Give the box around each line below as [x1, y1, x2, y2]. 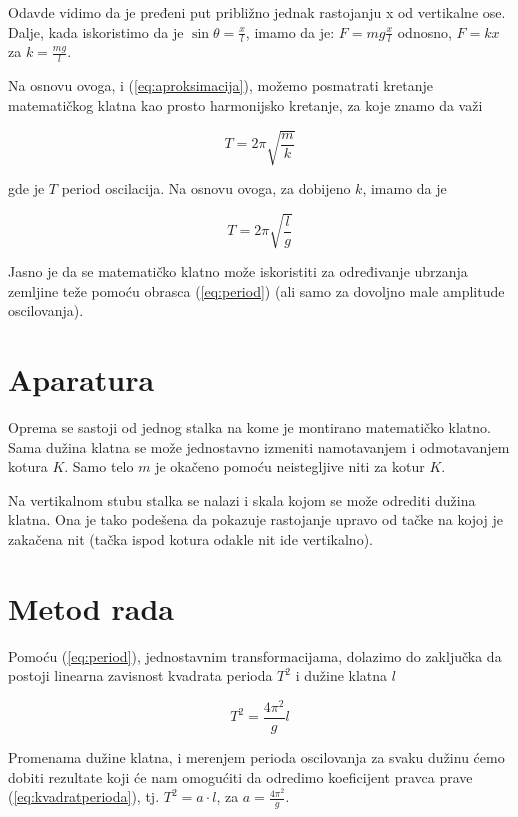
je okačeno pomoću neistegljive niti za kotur [155, 456, 425, 477]
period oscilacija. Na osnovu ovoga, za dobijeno [61, 177, 351, 198]
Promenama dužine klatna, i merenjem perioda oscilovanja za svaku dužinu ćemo [8, 747, 505, 768]
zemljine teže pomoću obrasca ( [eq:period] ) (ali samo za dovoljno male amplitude [8, 280, 505, 301]
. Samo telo [64, 456, 134, 477]
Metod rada [8, 587, 174, 628]
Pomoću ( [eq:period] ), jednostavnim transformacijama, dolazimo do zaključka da [8, 645, 502, 666]
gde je [8, 177, 45, 198]
